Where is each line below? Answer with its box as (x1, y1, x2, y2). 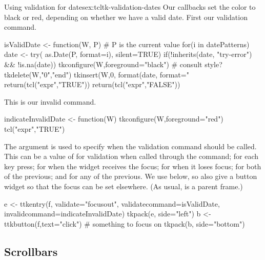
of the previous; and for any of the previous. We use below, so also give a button (4, 171, 257, 182)
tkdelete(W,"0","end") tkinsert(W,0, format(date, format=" (4, 69, 189, 79)
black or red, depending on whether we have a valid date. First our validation (4, 11, 248, 22)
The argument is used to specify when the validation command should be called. (4, 141, 257, 151)
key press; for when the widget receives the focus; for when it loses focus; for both (4, 161, 261, 171)
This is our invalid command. (4, 96, 96, 107)
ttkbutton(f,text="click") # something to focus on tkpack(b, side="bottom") (4, 218, 245, 229)
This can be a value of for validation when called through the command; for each (4, 151, 259, 162)
